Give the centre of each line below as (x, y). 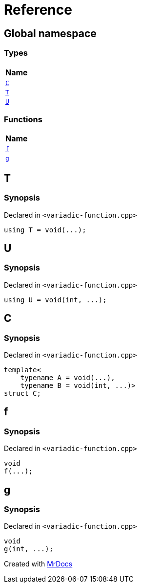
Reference (38, 10)
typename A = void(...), (68, 377)
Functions (23, 119)
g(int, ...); (29, 549)
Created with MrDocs (38, 564)
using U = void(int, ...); (55, 300)
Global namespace (50, 33)
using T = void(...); (45, 230)
